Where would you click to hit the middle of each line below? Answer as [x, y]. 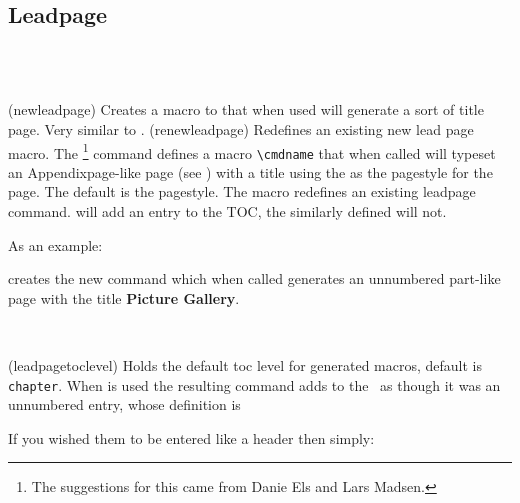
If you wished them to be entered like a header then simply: [191, 437]
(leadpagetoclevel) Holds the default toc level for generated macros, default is [245, 365]
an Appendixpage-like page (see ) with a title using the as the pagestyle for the [250, 171]
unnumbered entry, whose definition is [124, 404]
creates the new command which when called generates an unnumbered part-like [254, 278]
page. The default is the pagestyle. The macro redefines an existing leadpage [242, 191]
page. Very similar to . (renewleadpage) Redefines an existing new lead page [241, 128]
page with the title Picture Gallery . [124, 297]
